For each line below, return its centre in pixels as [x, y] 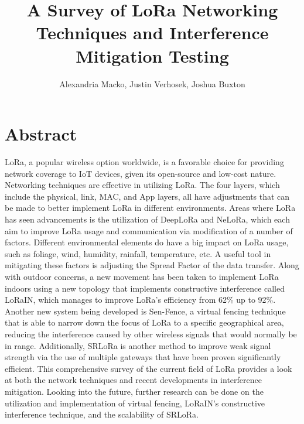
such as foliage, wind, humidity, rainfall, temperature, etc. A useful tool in [138, 253]
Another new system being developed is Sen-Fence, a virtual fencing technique [145, 311]
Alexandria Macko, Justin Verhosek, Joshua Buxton [152, 83]
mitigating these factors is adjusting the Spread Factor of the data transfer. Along [152, 265]
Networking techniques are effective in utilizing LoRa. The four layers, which [142, 185]
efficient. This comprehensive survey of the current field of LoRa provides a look [148, 368]
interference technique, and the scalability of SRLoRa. [102, 414]
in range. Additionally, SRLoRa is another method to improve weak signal [138, 345]
